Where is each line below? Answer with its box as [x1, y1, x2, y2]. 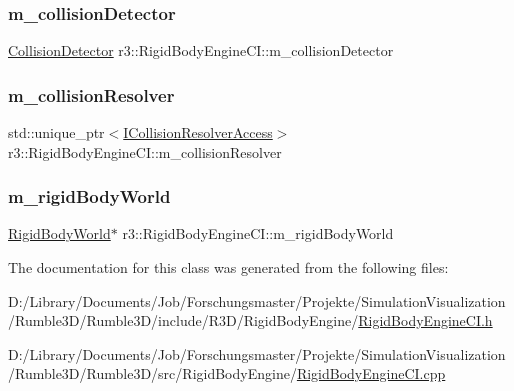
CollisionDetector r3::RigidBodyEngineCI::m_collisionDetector [8, 40, 394, 61]
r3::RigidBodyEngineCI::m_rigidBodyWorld [122, 223, 394, 244]
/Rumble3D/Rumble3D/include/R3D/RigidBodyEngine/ [8, 310, 359, 331]
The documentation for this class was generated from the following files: [8, 257, 449, 278]
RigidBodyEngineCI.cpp [296, 363, 446, 384]
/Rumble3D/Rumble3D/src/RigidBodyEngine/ [8, 363, 297, 384]
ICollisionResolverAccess [123, 122, 273, 143]
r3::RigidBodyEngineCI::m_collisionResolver [8, 141, 282, 162]
